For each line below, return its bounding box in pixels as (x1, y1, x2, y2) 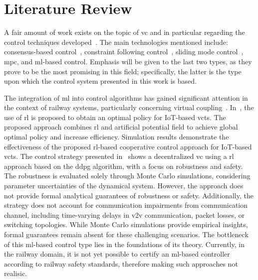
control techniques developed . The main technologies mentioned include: (4, 36, 228, 47)
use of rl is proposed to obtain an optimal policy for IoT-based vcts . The (4, 112, 226, 122)
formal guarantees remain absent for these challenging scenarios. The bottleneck (4, 229, 249, 239)
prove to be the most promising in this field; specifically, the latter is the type (4, 66, 242, 76)
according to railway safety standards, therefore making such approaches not (4, 258, 238, 269)
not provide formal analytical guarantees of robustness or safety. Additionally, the (4, 190, 254, 200)
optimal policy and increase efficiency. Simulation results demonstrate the (4, 132, 229, 142)
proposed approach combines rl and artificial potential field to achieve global (4, 122, 238, 132)
